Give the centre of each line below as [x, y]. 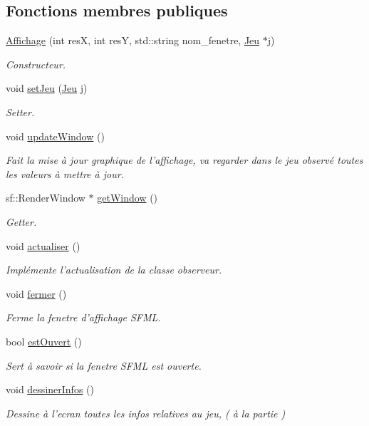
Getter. [21, 221]
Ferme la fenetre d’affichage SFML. [83, 317]
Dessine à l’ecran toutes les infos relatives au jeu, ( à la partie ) [146, 413]
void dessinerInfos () [50, 389]
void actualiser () [43, 245]
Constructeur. [36, 64]
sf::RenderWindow [46, 198]
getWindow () [128, 198]
